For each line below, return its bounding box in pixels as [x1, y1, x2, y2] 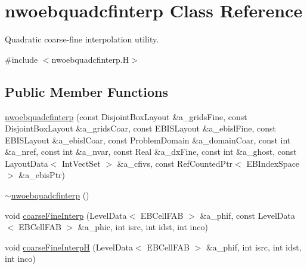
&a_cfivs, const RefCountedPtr [117, 157, 233, 169]
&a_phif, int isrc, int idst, [206, 240, 302, 253]
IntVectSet [62, 157, 101, 169]
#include [5, 53, 38, 65]
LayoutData [5, 157, 48, 169]
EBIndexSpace [246, 157, 300, 169]
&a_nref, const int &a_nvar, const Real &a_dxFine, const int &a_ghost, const [5, 145, 297, 158]
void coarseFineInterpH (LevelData [5, 240, 134, 253]
